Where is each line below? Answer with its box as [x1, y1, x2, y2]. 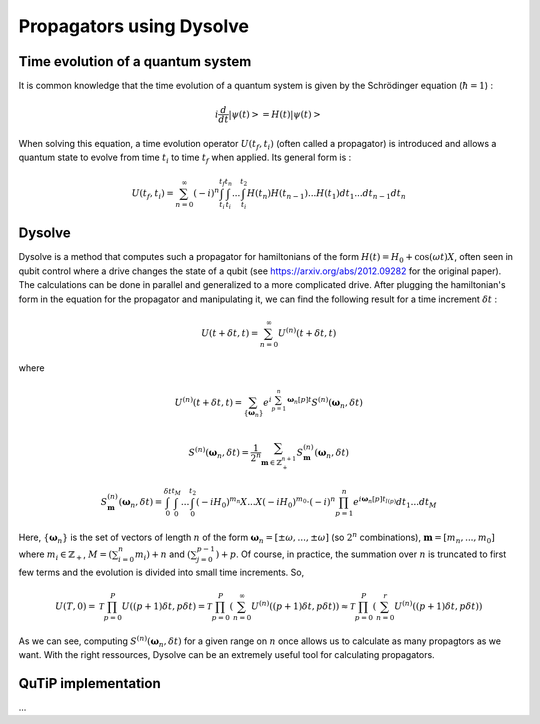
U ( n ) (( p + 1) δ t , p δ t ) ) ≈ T [250, 599, 355, 612]
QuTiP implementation [18, 675, 161, 692]
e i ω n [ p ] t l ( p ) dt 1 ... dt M [353, 494, 437, 510]
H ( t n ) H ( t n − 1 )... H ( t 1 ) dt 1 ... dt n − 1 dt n [246, 187, 407, 201]
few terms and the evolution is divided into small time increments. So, [18, 566, 305, 578]
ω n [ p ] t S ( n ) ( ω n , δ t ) [286, 395, 364, 410]
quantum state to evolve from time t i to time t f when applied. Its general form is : [18, 151, 352, 166]
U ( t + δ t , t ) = [200, 327, 259, 339]
